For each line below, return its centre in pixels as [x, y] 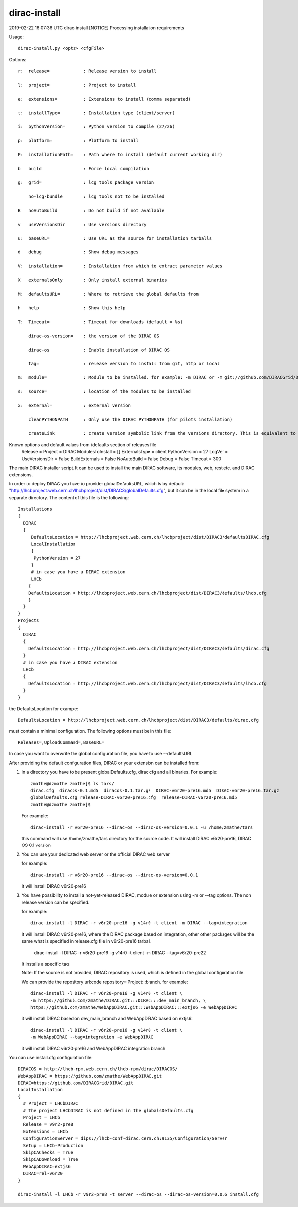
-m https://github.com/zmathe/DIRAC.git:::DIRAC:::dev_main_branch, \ [118, 1000]
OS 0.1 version [36, 845]
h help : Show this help [72, 308]
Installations [35, 509]
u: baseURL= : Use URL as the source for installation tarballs [115, 238]
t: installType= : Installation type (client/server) [97, 113]
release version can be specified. [56, 902]
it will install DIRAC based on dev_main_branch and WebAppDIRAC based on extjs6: [107, 1019]
